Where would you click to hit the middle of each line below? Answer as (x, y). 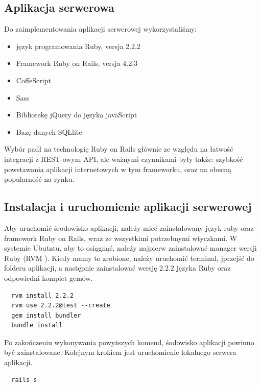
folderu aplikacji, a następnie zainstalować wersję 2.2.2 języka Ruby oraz (117, 268)
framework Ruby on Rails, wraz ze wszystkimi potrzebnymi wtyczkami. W (121, 238)
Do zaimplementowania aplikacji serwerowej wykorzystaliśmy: (100, 29)
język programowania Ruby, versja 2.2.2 (78, 46)
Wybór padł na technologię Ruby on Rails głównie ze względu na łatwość (119, 149)
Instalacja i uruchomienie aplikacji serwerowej (128, 207)
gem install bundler (46, 315)
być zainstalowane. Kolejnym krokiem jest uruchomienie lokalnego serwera (120, 352)
